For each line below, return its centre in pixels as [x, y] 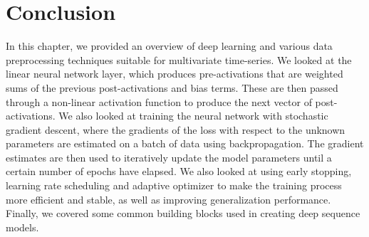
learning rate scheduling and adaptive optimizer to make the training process [174, 185]
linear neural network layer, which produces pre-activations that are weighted [175, 74]
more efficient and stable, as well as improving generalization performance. [168, 199]
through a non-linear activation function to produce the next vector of [159, 101]
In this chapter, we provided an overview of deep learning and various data [169, 46]
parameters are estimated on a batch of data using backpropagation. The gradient [185, 143]
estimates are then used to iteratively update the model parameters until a [169, 157]
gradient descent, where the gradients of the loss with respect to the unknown [176, 129]
